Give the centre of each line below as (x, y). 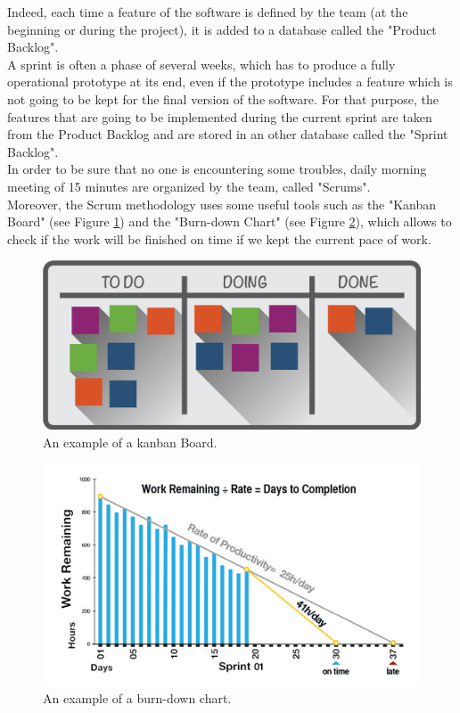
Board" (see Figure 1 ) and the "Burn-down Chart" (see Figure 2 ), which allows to (230, 221)
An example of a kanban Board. (130, 442)
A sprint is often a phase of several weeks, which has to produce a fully (201, 64)
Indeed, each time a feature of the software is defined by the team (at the (208, 12)
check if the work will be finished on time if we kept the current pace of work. (219, 238)
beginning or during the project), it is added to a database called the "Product (222, 29)
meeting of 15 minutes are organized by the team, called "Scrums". (189, 186)
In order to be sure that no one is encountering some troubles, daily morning (217, 169)
